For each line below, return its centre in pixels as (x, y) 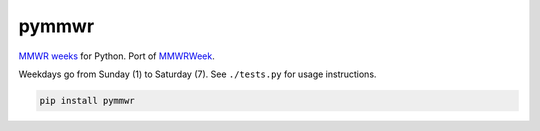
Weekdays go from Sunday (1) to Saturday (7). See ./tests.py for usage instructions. (197, 74)
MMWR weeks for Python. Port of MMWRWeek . (116, 56)
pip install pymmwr (87, 100)
